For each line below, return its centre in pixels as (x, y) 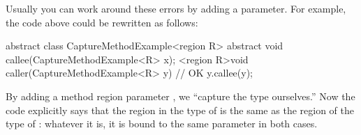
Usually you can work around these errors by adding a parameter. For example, (176, 8)
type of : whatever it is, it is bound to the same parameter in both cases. (162, 124)
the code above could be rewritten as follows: (102, 22)
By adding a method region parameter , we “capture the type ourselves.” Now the (180, 96)
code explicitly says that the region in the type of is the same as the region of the (180, 110)
